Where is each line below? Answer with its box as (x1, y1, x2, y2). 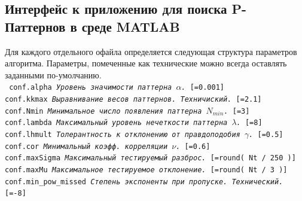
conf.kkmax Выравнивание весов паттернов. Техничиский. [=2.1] (5, 95, 262, 104)
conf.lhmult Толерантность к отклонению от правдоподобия (5, 130, 240, 139)
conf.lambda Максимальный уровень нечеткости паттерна (5, 118, 228, 127)
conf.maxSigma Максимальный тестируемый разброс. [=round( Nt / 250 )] (5, 154, 296, 163)
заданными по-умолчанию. (5, 68, 102, 81)
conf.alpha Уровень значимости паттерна (9, 83, 172, 92)
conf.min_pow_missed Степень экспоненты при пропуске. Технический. (5, 177, 283, 186)
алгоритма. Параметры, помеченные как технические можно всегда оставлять (5, 57, 287, 69)
